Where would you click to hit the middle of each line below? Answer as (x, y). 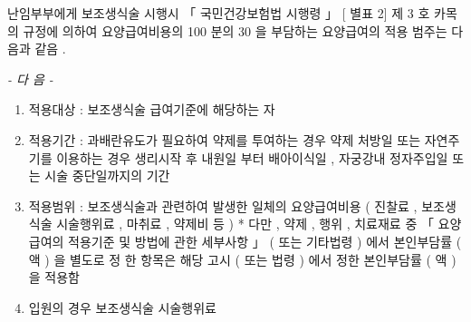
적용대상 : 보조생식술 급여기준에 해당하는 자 (152, 109)
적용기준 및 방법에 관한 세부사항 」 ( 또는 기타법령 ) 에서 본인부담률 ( (265, 241)
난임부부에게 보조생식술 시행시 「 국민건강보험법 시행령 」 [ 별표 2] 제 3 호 (219, 13)
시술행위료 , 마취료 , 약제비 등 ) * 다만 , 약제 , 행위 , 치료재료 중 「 (245, 224)
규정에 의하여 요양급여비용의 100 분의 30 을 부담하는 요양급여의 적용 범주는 (235, 30)
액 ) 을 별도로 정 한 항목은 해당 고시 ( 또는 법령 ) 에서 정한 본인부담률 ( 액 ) (242, 259)
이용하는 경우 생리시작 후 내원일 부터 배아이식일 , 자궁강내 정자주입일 (252, 157)
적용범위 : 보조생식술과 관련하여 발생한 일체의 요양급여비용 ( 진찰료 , (223, 205)
